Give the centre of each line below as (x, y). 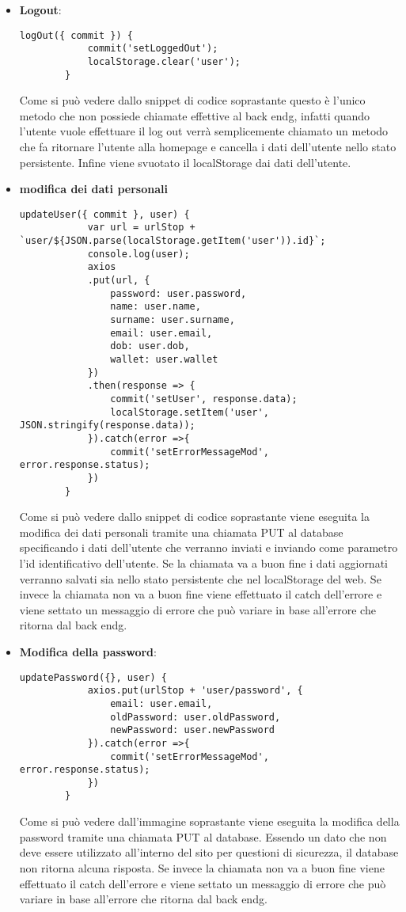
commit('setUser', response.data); (204, 399)
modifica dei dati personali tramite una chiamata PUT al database (181, 532)
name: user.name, (156, 307)
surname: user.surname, (173, 320)
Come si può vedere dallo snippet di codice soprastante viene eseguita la (194, 517)
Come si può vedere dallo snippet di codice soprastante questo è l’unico (192, 100)
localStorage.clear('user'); (164, 61)
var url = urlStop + (141, 228)
